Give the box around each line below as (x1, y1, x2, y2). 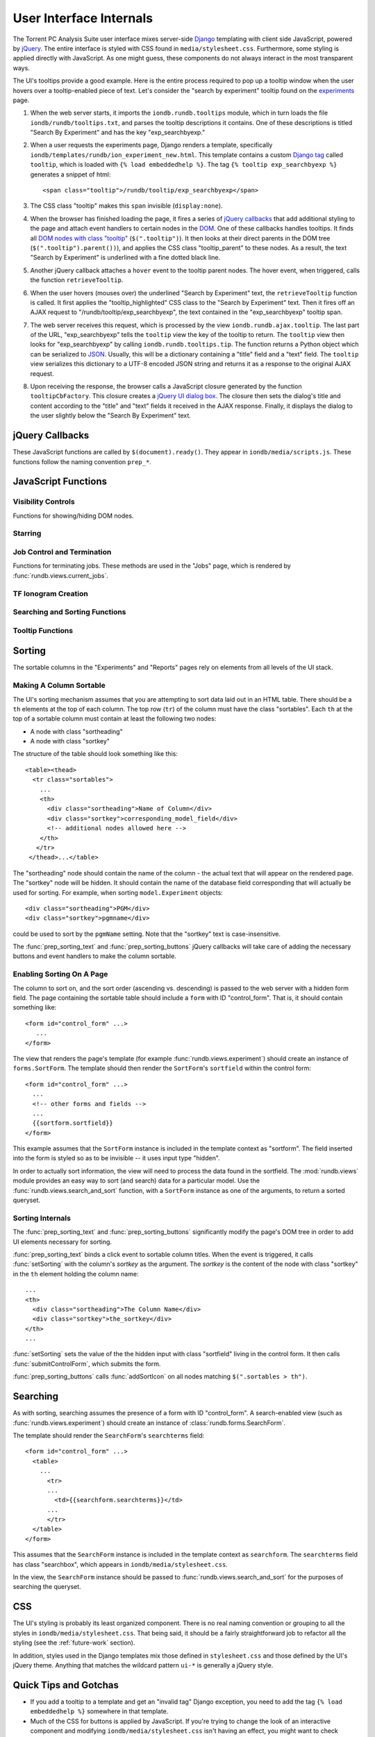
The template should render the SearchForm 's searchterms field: (12, 1431, 205, 1440)
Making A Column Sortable (12, 681, 106, 691)
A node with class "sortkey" (30, 737, 110, 746)
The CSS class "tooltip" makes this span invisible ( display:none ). (30, 201, 223, 210)
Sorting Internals (12, 1213, 71, 1223)
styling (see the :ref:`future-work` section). (12, 1638, 135, 1647)
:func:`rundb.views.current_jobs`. (12, 571, 109, 579)
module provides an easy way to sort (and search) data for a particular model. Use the (12, 1176, 260, 1185)
